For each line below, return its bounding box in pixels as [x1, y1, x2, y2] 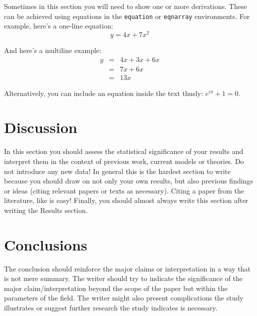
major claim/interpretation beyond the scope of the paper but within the [4, 282, 228, 293]
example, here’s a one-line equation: [4, 20, 113, 31]
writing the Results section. [4, 204, 88, 215]
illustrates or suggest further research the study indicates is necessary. [4, 302, 218, 312]
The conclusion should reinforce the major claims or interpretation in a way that [4, 263, 251, 273]
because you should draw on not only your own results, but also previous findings [4, 175, 253, 186]
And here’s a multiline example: [4, 44, 101, 55]
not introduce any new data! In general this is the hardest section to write [4, 165, 231, 176]
